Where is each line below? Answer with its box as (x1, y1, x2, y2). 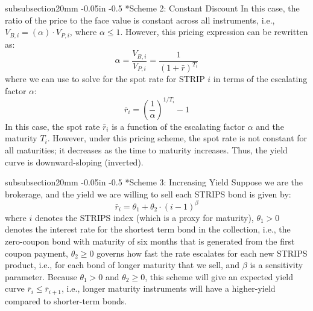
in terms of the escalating (213, 72, 308, 85)
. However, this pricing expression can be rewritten (120, 25, 308, 38)
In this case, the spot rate (5, 120, 100, 132)
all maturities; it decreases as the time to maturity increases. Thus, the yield (5, 143, 288, 156)
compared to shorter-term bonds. (5, 294, 127, 307)
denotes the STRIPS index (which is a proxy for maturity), (34, 211, 254, 223)
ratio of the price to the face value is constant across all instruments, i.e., (5, 13, 275, 26)
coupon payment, (5, 246, 69, 259)
